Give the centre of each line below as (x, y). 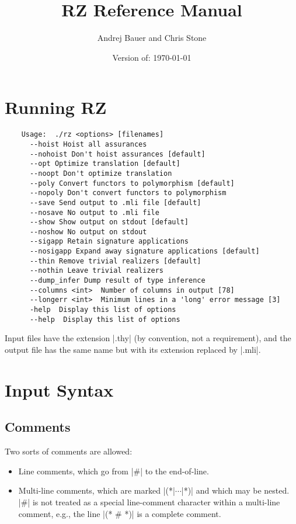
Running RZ (56, 107)
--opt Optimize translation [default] (105, 164)
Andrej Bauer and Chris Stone (152, 38)
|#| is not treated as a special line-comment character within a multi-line (149, 502)
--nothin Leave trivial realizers (97, 271)
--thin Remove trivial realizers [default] (115, 261)
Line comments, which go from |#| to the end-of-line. (114, 471)
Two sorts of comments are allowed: (69, 451)
